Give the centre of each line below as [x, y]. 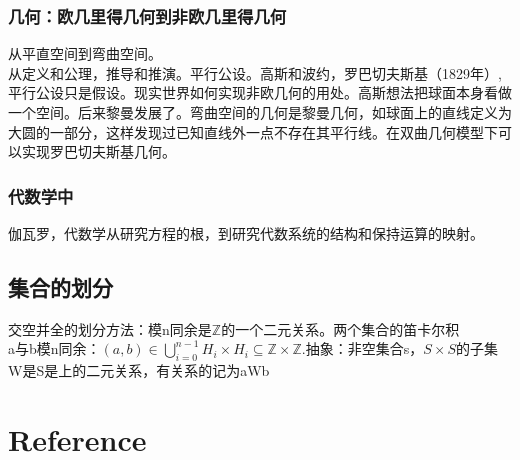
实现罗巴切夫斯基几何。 [98, 151]
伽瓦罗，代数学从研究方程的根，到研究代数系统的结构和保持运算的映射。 [246, 233]
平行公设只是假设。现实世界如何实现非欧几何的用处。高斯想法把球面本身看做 [260, 92]
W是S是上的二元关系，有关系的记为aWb [139, 370]
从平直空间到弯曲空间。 [85, 53]
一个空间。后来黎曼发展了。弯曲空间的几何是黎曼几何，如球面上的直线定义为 [260, 112]
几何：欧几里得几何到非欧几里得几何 [147, 15]
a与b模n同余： [54, 348]
